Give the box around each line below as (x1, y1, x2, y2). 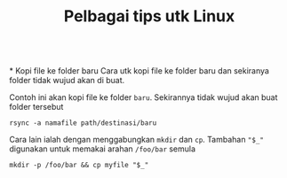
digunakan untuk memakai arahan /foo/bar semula (9, 143, 196, 154)
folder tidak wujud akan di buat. (9, 75, 125, 86)
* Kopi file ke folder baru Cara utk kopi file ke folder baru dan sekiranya (9, 66, 269, 76)
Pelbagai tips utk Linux (63, 6, 235, 27)
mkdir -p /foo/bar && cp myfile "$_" (9, 161, 149, 170)
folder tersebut (9, 102, 64, 112)
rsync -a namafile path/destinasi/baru (9, 119, 157, 128)
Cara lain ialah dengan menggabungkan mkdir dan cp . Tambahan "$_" (9, 135, 264, 145)
